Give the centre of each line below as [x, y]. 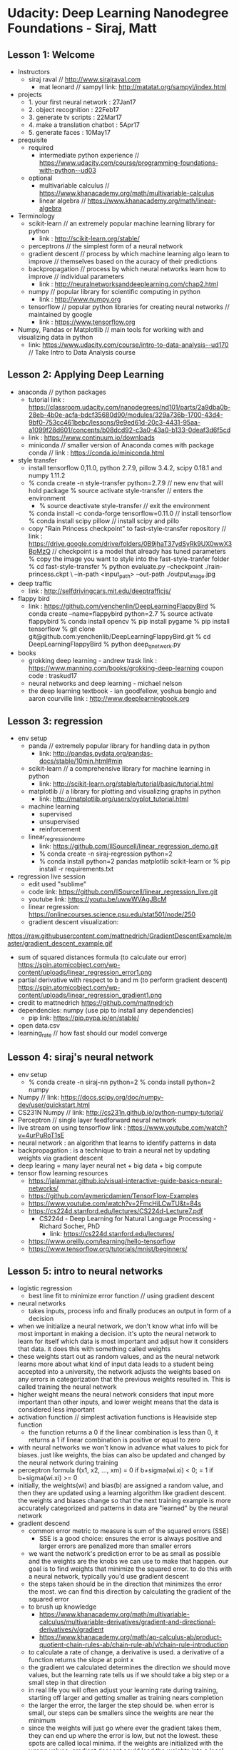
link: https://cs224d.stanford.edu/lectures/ [112, 1233]
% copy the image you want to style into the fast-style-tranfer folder [129, 559]
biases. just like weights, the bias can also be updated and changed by [122, 1455]
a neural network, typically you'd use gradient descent [108, 1577]
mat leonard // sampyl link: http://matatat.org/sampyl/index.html [133, 87]
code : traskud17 [52, 676]
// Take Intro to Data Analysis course [82, 352]
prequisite [32, 140]
